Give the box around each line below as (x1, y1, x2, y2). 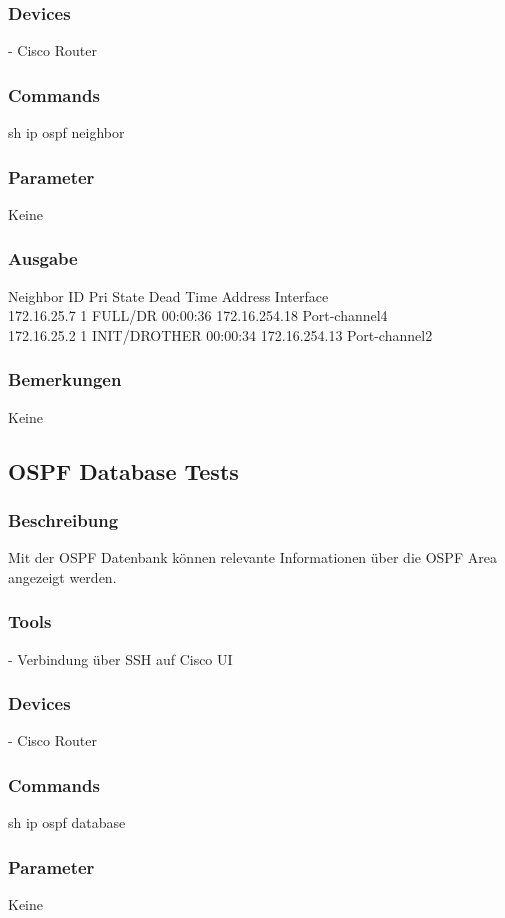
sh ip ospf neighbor (8, 122, 125, 143)
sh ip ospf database (8, 812, 126, 833)
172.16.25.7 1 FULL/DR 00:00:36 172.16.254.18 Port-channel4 (8, 305, 388, 326)
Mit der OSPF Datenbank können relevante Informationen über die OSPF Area (8, 547, 497, 568)
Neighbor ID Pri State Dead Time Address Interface (8, 285, 329, 306)
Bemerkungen (8, 367, 122, 392)
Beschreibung (8, 507, 119, 532)
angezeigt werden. (8, 566, 117, 587)
